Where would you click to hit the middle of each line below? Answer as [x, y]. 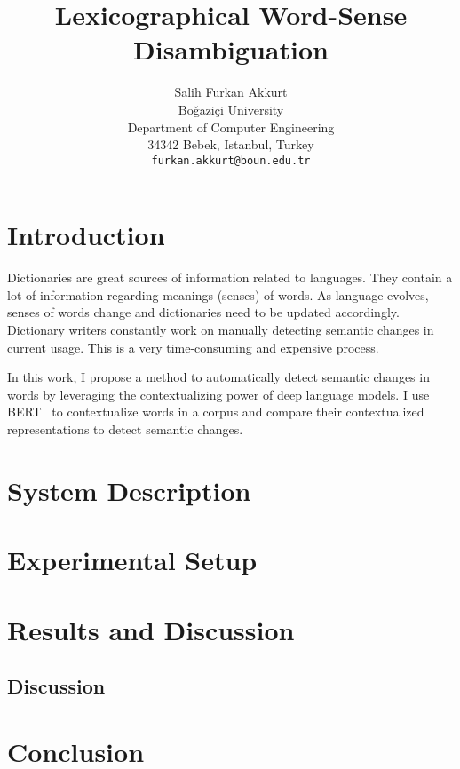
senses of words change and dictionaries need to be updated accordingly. [203, 312]
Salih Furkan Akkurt [231, 92]
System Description [129, 490]
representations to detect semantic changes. [125, 429]
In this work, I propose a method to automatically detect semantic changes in [218, 377]
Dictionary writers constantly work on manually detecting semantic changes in [221, 330]
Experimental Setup [132, 560]
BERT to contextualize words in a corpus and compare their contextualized [216, 412]
